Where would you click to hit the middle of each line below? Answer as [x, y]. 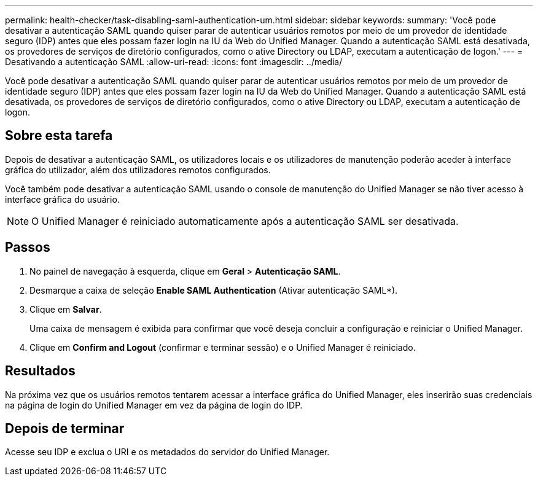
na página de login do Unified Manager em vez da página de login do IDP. [154, 405]
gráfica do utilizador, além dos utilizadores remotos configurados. [138, 170]
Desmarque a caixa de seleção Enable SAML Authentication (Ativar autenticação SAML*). [214, 290]
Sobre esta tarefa [59, 136]
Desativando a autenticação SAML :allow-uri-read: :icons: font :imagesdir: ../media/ [174, 62]
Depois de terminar [65, 428]
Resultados [40, 371]
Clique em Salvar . [66, 309]
